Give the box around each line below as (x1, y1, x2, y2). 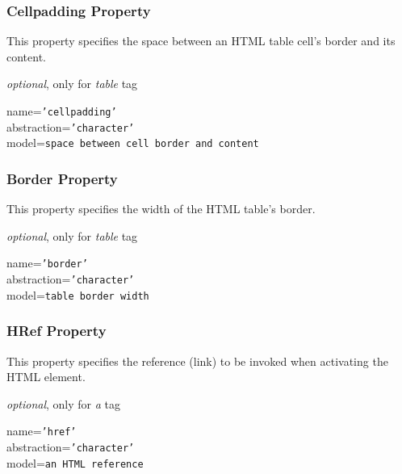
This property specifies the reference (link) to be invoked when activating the (6, 352, 388, 369)
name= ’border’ (6, 254, 88, 271)
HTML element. (6, 368, 86, 385)
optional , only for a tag (6, 395, 120, 412)
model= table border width (6, 286, 149, 303)
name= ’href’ (6, 422, 77, 439)
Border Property (6, 168, 118, 188)
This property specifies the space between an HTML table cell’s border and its (6, 32, 396, 49)
